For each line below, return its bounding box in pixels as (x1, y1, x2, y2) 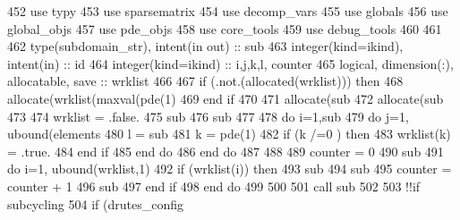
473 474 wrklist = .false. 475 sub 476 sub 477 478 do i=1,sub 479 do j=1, (7, 106, 409, 125)
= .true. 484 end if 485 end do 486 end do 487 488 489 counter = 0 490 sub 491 (7, 141, 444, 160)
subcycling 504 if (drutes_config (7, 194, 184, 213)
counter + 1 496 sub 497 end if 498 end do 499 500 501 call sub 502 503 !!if (7, 176, 421, 195)
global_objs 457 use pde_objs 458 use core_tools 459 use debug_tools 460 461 (7, 19, 442, 38)
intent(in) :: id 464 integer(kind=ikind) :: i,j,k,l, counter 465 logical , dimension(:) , (7, 54, 454, 72)
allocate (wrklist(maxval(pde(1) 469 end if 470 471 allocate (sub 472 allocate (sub (7, 89, 444, 107)
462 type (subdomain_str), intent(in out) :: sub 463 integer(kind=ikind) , (7, 37, 404, 55)
